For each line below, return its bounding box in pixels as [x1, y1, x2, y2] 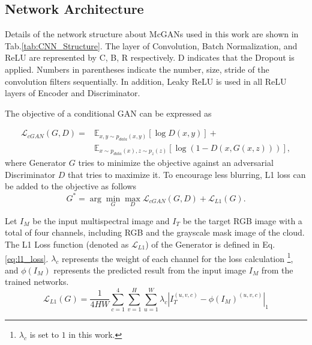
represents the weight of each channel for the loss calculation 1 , [62, 250, 293, 264]
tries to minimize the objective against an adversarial [78, 156, 274, 169]
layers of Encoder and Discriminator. [5, 87, 140, 99]
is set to [29, 328, 59, 341]
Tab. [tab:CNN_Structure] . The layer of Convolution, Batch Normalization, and [5, 39, 298, 52]
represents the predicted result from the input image [53, 263, 247, 276]
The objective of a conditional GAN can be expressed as [5, 106, 212, 119]
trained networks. [5, 275, 69, 288]
